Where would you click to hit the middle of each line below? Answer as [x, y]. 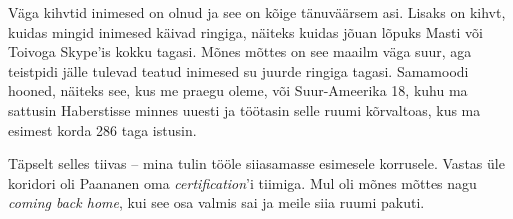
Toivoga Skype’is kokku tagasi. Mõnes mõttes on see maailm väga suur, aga [240, 51]
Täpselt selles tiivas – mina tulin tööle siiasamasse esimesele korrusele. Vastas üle [256, 163]
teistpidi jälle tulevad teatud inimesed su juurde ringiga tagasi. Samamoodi [238, 70]
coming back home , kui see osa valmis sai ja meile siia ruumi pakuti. [216, 202]
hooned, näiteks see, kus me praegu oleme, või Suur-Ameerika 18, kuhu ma [238, 90]
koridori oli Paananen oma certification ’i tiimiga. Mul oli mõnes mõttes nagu [242, 182]
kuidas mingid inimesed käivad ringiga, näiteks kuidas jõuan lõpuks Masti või [246, 31]
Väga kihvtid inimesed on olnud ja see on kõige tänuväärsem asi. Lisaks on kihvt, [257, 12]
